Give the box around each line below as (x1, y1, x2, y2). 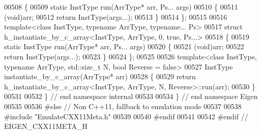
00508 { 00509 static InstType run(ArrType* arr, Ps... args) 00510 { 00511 (4, 2, 238, 12)
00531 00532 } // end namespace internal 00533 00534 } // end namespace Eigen (4, 91, 258, 102)
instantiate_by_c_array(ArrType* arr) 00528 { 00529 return (4, 71, 196, 82)
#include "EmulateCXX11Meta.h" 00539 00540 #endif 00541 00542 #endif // (4, 111, 248, 121)
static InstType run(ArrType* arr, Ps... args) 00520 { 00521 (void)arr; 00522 (4, 41, 244, 52)
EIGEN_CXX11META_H (4, 121, 88, 131)
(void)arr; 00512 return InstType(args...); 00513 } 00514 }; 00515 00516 (4, 11, 227, 22)
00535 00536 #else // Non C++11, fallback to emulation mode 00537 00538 (4, 100, 242, 111)
